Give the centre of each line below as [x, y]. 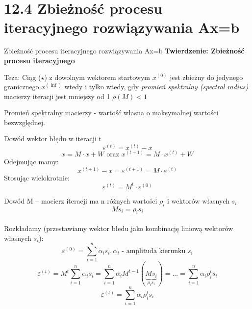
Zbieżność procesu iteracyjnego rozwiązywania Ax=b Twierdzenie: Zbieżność [124, 51]
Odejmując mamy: [31, 162]
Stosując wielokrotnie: [37, 177]
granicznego [22, 87]
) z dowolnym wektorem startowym [97, 77]
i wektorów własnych [198, 200]
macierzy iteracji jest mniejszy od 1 [57, 96]
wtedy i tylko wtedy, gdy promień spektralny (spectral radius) [156, 87]
